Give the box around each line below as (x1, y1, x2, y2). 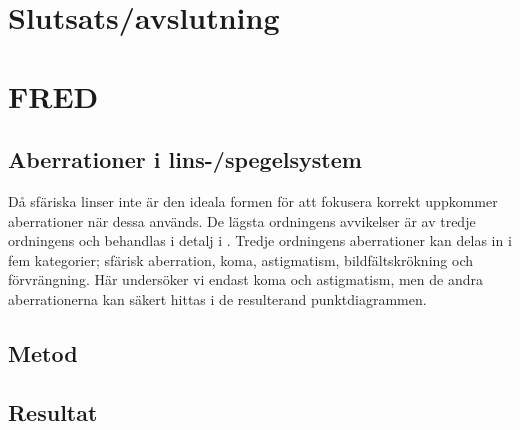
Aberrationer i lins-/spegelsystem (8, 144, 362, 175)
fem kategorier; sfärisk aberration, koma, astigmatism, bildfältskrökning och (8, 249, 473, 270)
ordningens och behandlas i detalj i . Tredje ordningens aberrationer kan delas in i (8, 230, 512, 251)
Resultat (8, 396, 98, 427)
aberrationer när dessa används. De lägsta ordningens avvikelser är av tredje (8, 210, 476, 231)
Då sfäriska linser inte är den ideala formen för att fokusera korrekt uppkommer (8, 190, 498, 211)
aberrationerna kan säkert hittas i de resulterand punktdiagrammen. (8, 288, 427, 309)
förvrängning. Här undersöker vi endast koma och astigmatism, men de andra (8, 269, 484, 290)
